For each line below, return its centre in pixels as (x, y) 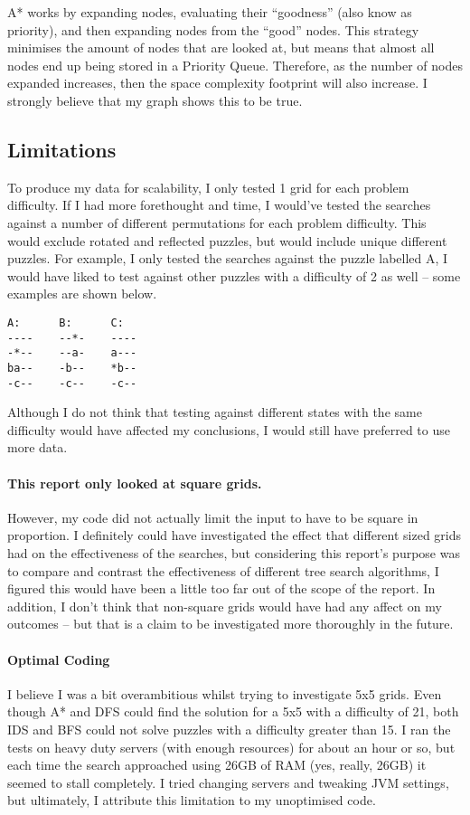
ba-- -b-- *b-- (72, 368)
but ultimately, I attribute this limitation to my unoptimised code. (192, 800)
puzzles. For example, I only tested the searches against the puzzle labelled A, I (228, 258)
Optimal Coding (59, 659)
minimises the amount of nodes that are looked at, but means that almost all (221, 47)
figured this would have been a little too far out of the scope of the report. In (221, 588)
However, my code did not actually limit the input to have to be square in (213, 517)
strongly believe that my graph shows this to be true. (155, 100)
